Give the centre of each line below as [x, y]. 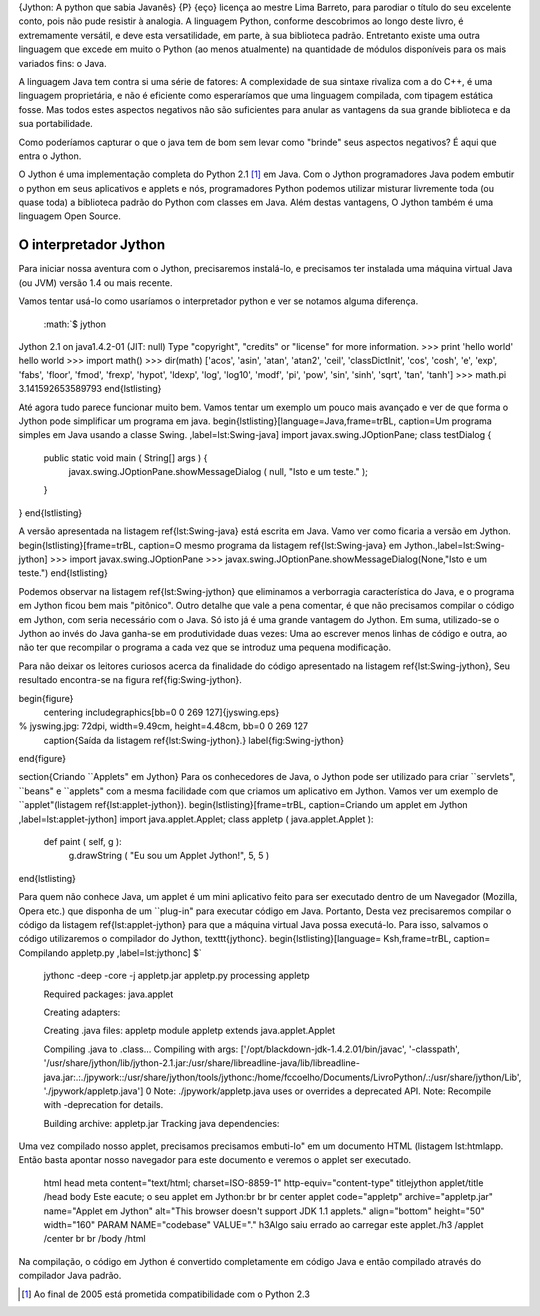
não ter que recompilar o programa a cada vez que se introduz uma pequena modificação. [205, 647]
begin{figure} [46, 698]
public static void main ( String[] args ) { [125, 457]
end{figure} [42, 759]
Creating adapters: [82, 1012]
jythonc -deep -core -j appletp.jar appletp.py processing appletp [176, 976]
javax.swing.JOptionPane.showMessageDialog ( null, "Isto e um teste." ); [218, 472]
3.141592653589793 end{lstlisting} [90, 389]
